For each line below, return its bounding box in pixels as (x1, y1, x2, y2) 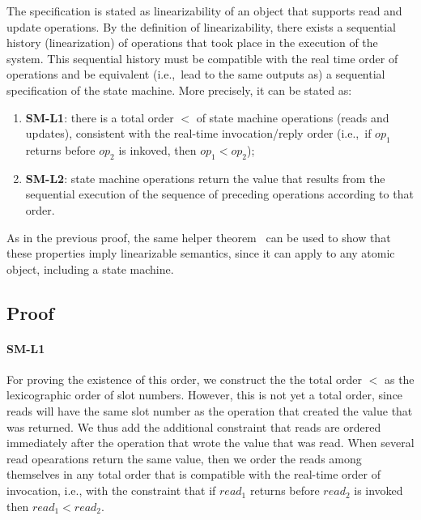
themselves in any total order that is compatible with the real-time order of (6, 466, 381, 483)
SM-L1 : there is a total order (25, 109, 174, 126)
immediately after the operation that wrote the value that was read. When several (6, 434, 415, 451)
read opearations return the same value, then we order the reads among (6, 450, 362, 467)
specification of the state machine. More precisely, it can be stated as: (6, 81, 352, 98)
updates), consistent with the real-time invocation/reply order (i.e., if (25, 125, 372, 142)
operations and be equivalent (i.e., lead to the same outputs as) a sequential (6, 66, 385, 83)
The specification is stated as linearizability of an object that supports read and (6, 2, 402, 19)
